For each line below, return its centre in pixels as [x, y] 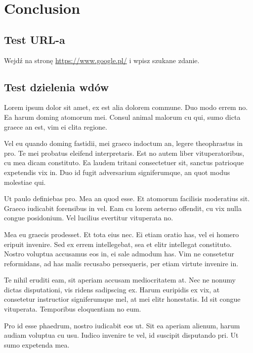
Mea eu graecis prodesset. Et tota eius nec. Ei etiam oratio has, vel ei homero [122, 234]
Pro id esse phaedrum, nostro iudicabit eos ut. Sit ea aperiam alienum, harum [122, 325]
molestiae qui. [25, 182]
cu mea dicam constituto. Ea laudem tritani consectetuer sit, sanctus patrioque [124, 162]
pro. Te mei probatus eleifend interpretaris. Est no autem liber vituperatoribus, [124, 153]
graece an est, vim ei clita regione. [56, 126]
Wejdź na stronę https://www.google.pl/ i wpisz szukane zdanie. [102, 60]
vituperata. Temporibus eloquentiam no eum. [73, 309]
